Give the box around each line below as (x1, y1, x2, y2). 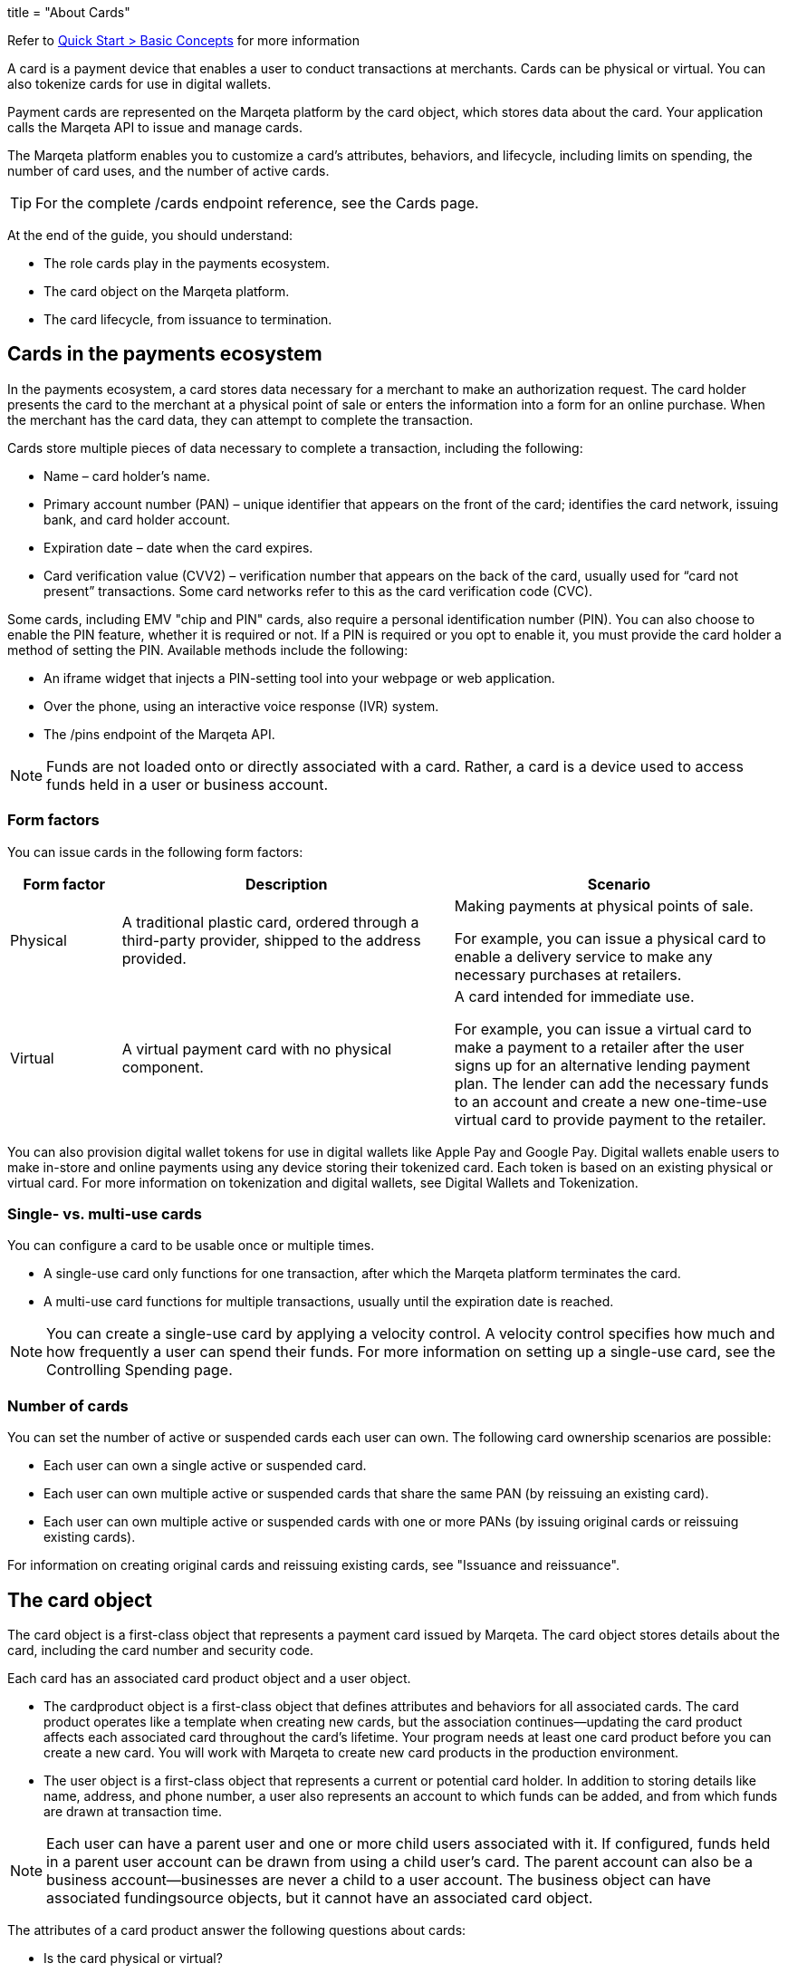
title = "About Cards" (7, 5, 130, 20)
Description (245, 874, 328, 893)
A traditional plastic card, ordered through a (121, 912, 419, 931)
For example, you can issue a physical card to (454, 929, 766, 948)
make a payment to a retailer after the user (454, 1037, 745, 1056)
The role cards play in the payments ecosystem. (43, 255, 331, 271)
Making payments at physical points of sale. (454, 896, 754, 915)
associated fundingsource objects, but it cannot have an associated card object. (46, 1888, 593, 1907)
